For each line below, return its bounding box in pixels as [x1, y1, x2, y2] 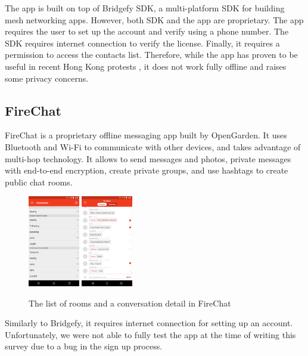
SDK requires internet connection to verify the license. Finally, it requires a [5, 36, 280, 49]
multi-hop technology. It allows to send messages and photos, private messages [5, 152, 291, 165]
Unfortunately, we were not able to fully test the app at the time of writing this [5, 328, 296, 340]
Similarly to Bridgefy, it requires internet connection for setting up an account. [5, 317, 293, 329]
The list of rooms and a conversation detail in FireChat [29, 296, 231, 309]
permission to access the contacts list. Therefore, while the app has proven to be [5, 48, 298, 61]
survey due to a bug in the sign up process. [5, 340, 163, 352]
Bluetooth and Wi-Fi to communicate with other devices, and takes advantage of [5, 140, 301, 153]
